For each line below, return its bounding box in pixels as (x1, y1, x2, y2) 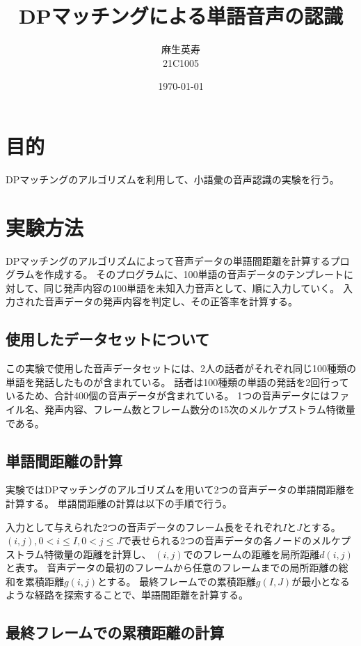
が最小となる (291, 574, 350, 588)
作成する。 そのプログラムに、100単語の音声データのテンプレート (44, 267, 344, 282)
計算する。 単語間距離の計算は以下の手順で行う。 (6, 495, 232, 510)
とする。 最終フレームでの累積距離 (97, 574, 256, 588)
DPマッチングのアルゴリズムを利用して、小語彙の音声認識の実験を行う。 (6, 171, 339, 186)
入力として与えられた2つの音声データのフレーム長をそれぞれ (6, 519, 283, 534)
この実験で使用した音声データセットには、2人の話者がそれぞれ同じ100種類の (6, 361, 356, 376)
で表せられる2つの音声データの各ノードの (122, 533, 312, 548)
